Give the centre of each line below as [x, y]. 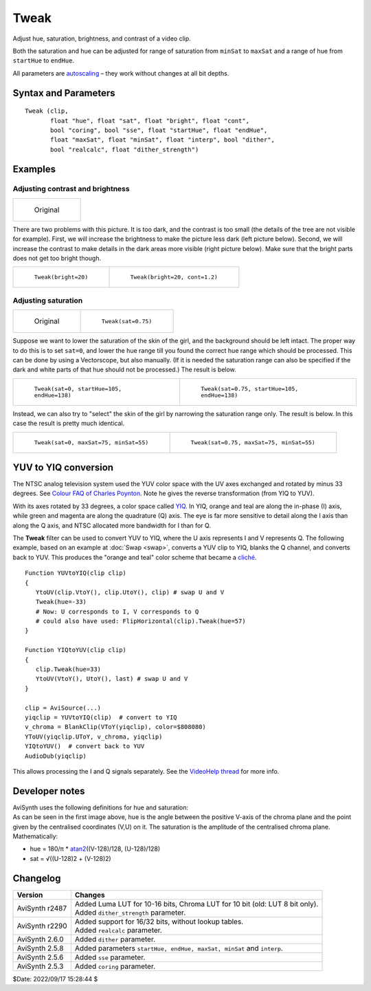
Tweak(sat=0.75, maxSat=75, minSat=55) [253, 443]
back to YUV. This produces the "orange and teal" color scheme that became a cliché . [135, 557]
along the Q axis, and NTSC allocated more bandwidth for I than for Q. [112, 525]
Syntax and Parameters [64, 93]
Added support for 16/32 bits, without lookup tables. [159, 922]
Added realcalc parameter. [119, 930]
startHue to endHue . [44, 61]
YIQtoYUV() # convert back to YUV [85, 747]
